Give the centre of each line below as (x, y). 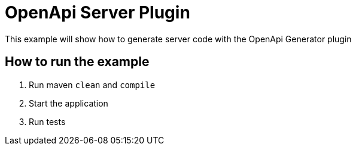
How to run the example (77, 62)
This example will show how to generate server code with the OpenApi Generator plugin (178, 39)
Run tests (47, 121)
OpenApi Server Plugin (98, 12)
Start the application (69, 103)
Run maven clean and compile (92, 85)
